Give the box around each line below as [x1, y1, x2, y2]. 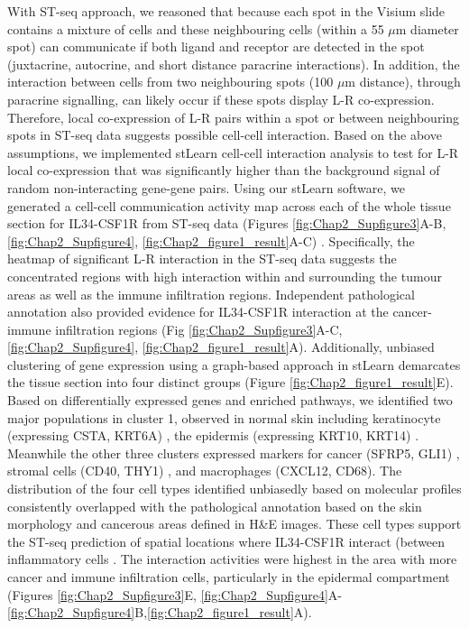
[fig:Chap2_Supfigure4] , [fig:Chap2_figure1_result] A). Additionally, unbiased [7, 337, 435, 356]
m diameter [395, 19, 459, 38]
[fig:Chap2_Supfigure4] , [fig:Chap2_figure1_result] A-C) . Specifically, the [7, 231, 415, 250]
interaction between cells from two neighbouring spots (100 [7, 72, 334, 91]
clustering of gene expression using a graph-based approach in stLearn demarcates [7, 355, 461, 374]
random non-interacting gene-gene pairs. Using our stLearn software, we [7, 178, 405, 197]
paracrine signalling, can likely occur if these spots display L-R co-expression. [7, 89, 435, 108]
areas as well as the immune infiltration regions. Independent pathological [7, 284, 415, 303]
